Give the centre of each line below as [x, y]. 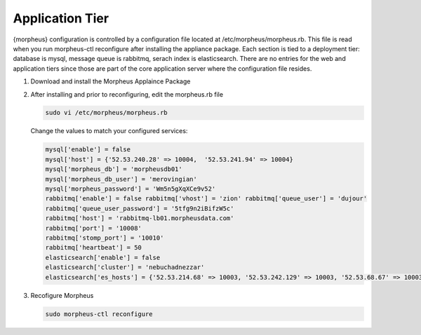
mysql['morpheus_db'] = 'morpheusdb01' [114, 169]
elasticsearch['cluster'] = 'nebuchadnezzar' [125, 267]
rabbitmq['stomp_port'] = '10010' [105, 238]
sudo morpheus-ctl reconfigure [99, 314]
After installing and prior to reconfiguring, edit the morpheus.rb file [127, 94]
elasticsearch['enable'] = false [103, 257]
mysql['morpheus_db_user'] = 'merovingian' [121, 179]
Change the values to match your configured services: [109, 131]
